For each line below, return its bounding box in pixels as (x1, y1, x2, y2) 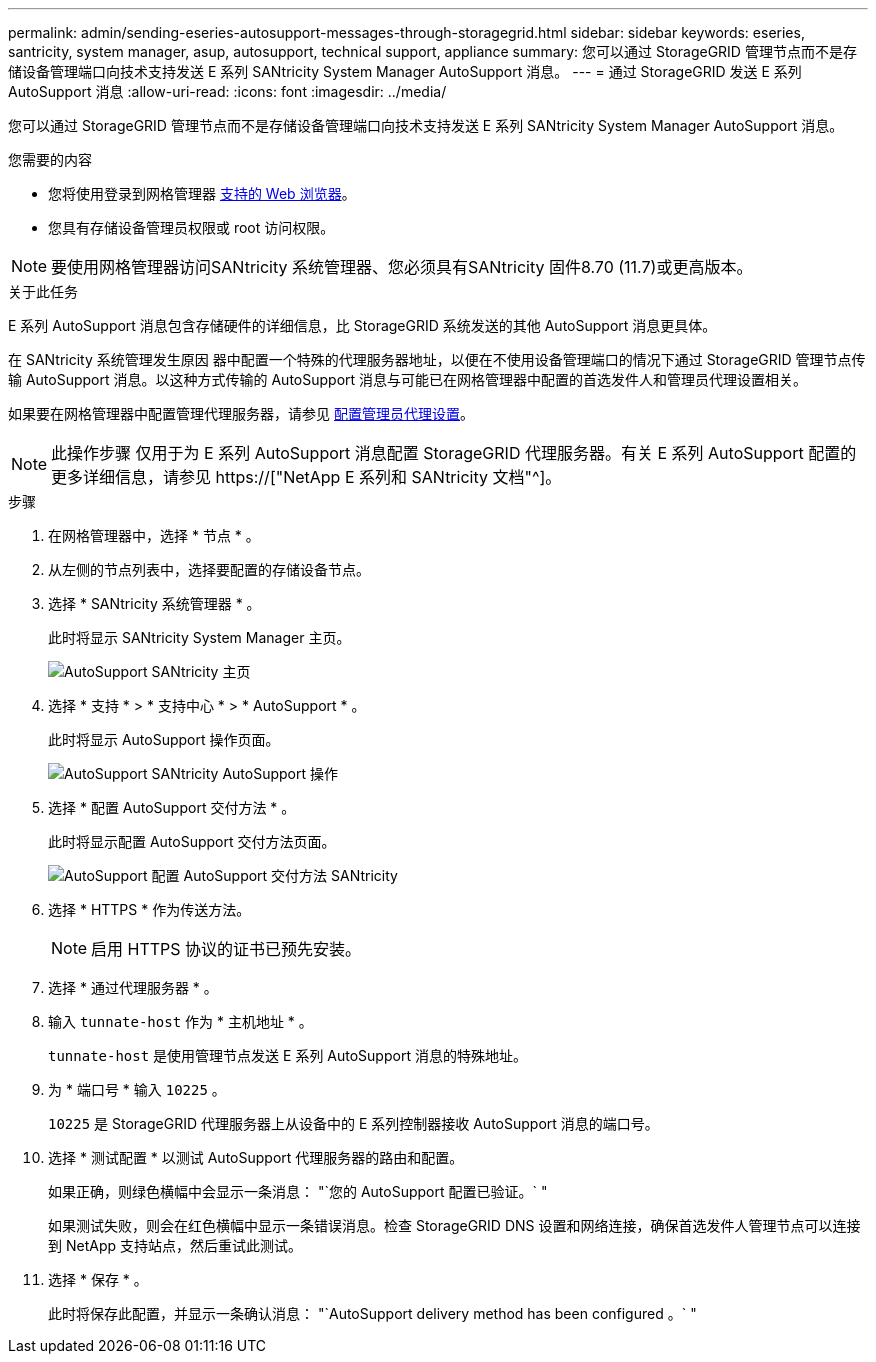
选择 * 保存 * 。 (48, 1271, 148, 1288)
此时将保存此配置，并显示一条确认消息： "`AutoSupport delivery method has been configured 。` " (48, 1305, 697, 1322)
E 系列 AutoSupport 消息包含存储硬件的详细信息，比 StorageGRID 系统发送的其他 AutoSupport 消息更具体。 (8, 317, 717, 334)
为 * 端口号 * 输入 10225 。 (48, 1081, 226, 1098)
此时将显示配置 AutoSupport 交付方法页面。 (48, 833, 336, 850)
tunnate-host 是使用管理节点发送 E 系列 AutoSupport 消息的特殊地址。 (48, 1047, 527, 1064)
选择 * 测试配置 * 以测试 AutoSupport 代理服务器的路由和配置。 (48, 1149, 464, 1166)
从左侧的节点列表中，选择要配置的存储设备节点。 (48, 561, 370, 578)
